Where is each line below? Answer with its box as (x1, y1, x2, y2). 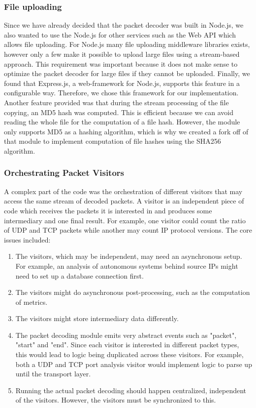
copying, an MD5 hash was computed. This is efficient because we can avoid (4, 107, 234, 117)
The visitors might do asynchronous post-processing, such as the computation (15, 287, 250, 297)
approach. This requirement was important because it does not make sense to (4, 58, 238, 69)
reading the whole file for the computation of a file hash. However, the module (4, 117, 240, 127)
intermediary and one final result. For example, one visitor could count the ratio (4, 215, 246, 225)
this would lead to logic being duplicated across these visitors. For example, (15, 349, 244, 360)
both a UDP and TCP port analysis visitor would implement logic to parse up (15, 359, 252, 369)
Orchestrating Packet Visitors (4, 166, 124, 179)
